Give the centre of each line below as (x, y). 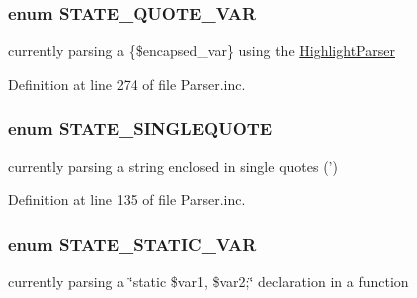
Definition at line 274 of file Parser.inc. (127, 83)
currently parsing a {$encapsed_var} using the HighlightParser (201, 50)
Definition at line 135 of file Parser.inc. (127, 199)
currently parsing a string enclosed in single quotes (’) (173, 165)
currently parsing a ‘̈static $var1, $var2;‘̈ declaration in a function (208, 281)
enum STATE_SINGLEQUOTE (140, 128)
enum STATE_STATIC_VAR (132, 243)
